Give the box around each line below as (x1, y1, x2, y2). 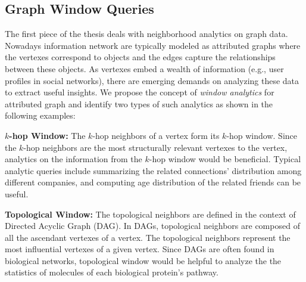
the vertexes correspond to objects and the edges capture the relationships (5, 51, 276, 63)
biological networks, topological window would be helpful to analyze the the (5, 254, 282, 266)
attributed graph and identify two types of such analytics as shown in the (5, 97, 273, 110)
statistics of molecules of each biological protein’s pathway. (5, 266, 218, 278)
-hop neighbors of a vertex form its (92, 129, 220, 141)
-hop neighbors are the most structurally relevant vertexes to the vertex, (23, 141, 288, 153)
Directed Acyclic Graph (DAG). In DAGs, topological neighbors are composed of (5, 219, 300, 232)
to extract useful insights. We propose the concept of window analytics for (5, 86, 274, 98)
